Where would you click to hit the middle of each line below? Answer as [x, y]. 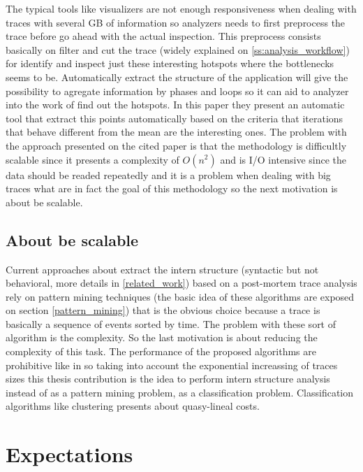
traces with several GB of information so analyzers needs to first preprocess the [176, 22]
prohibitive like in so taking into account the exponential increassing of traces [172, 365]
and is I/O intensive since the [283, 159]
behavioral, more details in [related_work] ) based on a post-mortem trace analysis [181, 283]
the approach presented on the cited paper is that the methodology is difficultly [176, 145]
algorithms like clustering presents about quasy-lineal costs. [133, 406]
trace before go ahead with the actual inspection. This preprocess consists [163, 36]
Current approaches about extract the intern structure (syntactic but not [162, 269]
